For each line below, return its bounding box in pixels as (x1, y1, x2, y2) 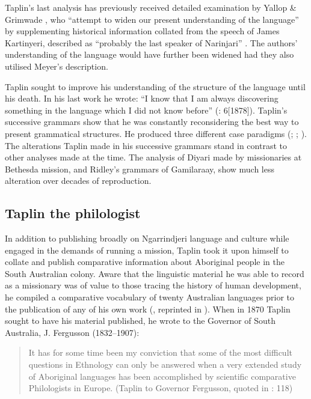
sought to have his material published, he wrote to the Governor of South (5, 314, 276, 327)
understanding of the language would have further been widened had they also (5, 48, 294, 61)
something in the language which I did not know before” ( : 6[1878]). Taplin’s (5, 103, 288, 116)
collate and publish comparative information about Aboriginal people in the (5, 255, 285, 268)
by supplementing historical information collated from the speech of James (5, 25, 280, 37)
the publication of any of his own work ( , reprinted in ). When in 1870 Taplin (5, 302, 291, 315)
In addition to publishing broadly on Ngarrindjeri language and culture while (5, 232, 289, 245)
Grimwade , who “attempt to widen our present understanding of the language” (5, 13, 299, 25)
